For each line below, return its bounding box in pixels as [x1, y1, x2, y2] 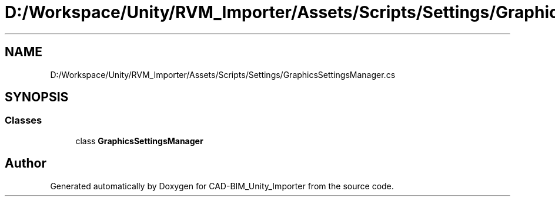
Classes [5, 114, 42, 127]
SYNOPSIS [5, 90, 69, 105]
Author [5, 156, 46, 171]
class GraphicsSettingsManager [75, 135, 203, 146]
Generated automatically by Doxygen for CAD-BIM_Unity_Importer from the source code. [50, 180, 394, 191]
